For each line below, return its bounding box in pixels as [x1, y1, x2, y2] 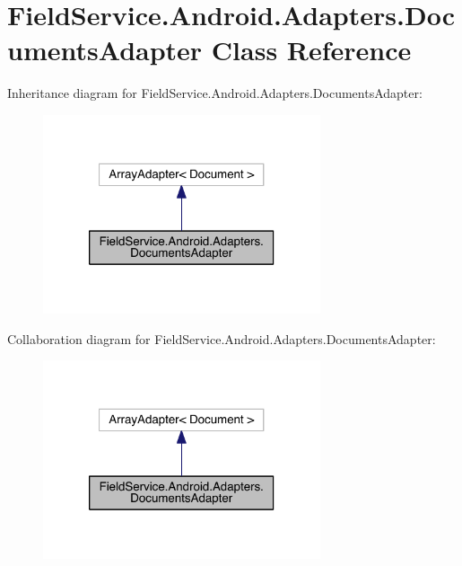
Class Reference [211, 31, 412, 68]
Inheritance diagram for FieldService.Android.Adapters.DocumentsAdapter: [7, 84, 423, 102]
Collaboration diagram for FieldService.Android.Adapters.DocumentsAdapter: [7, 329, 436, 348]
